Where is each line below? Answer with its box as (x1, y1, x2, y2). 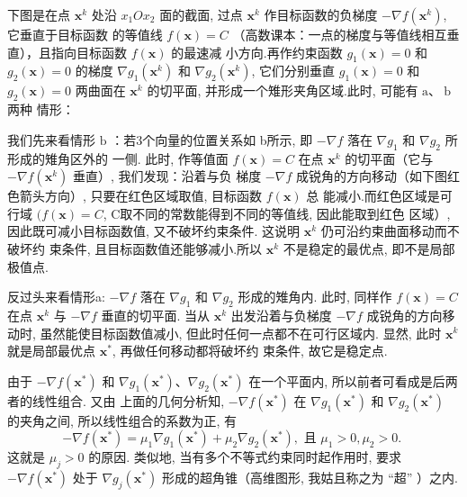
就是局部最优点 (7, 341, 95, 360)
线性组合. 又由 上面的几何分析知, (31, 391, 225, 410)
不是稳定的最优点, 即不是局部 (283, 239, 455, 258)
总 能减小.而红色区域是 (306, 186, 440, 205)
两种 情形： (7, 100, 75, 119)
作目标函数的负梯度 (264, 5, 378, 23)
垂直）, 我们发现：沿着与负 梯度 (72, 167, 262, 185)
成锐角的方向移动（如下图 (295, 167, 447, 185)
